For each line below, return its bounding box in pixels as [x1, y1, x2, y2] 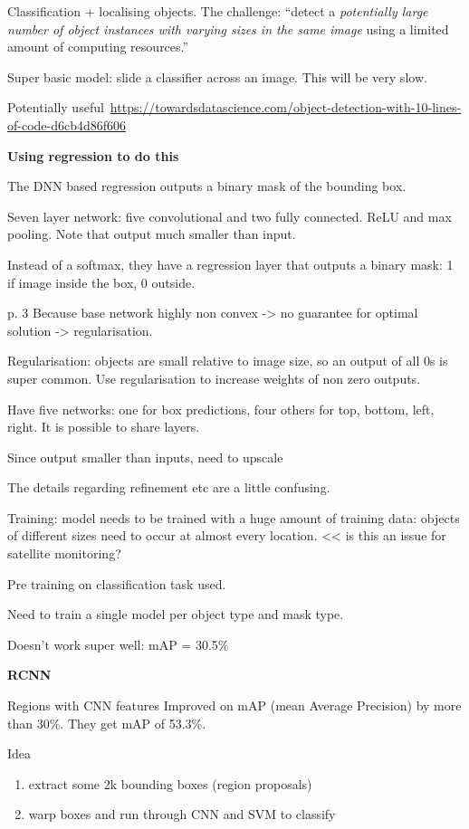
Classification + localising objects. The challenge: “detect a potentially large [7, 2, 428, 20]
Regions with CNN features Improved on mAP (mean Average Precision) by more [7, 696, 462, 715]
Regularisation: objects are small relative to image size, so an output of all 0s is [7, 351, 448, 370]
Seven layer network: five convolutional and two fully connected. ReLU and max [7, 206, 452, 225]
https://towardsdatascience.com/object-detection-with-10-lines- [110, 98, 462, 117]
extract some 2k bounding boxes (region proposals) [28, 774, 312, 793]
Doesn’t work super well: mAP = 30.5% [7, 634, 229, 653]
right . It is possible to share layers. [7, 417, 200, 436]
